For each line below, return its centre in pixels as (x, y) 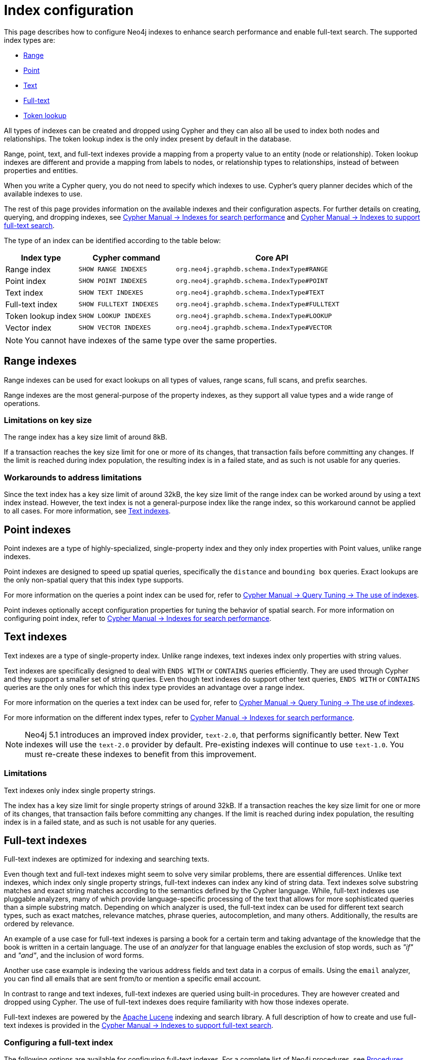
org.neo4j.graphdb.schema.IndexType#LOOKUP (254, 316)
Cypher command (126, 257)
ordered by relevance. (39, 924)
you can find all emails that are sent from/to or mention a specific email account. (133, 979)
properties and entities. (41, 170)
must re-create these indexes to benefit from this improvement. (141, 754)
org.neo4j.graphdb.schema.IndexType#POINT (252, 281)
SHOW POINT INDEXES (113, 281)
